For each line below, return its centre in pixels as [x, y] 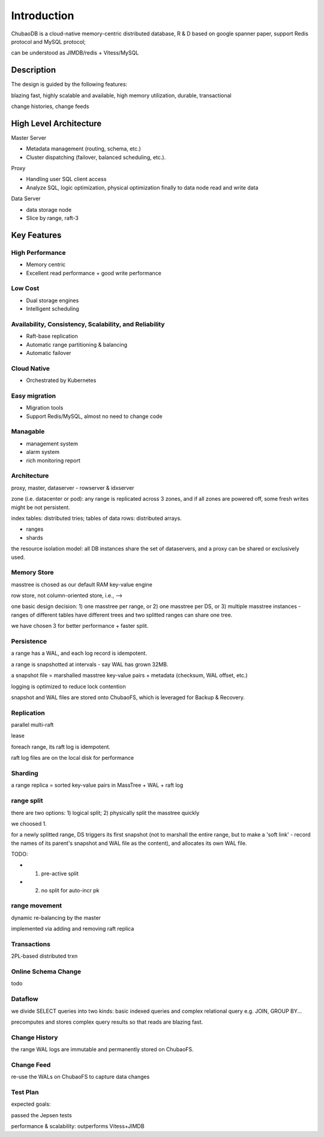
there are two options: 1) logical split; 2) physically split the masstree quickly [105, 813]
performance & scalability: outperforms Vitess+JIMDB [78, 1126]
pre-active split [60, 873]
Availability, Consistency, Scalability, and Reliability [88, 324]
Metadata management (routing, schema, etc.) [83, 149]
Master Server [29, 137]
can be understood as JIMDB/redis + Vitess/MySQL [75, 53]
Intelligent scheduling [52, 309]
